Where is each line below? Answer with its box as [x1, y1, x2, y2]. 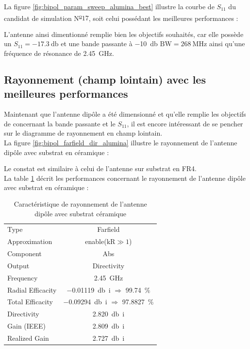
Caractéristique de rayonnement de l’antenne [14, 198, 147, 209]
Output [7, 260, 30, 270]
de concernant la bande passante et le [4, 118, 116, 128]
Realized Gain [7, 333, 49, 343]
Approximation [7, 236, 52, 246]
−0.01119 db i [67, 284, 111, 295]
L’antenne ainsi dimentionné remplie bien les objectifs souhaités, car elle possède [4, 29, 244, 39]
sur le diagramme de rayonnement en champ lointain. [4, 128, 163, 138]
